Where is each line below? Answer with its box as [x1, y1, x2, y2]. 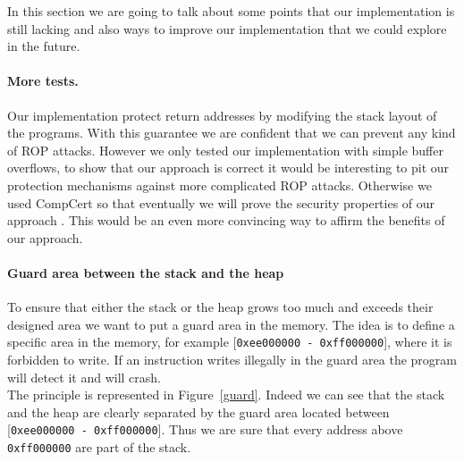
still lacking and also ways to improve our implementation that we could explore [7, 19, 447, 38]
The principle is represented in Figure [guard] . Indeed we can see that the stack [7, 385, 445, 404]
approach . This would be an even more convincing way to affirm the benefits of [7, 211, 445, 230]
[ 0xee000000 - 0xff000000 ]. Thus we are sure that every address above [7, 420, 403, 439]
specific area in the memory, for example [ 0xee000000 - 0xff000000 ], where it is [7, 332, 452, 351]
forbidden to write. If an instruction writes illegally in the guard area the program [7, 349, 457, 368]
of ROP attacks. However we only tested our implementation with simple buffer [7, 140, 443, 159]
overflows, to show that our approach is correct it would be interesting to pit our [7, 158, 450, 177]
